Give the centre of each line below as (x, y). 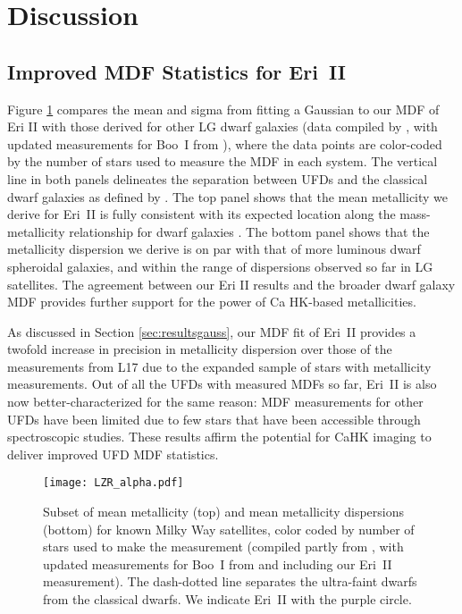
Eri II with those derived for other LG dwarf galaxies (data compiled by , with (223, 126)
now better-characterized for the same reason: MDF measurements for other (215, 402)
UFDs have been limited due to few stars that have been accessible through (214, 419)
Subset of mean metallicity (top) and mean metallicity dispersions (224, 512)
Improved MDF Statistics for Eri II (176, 71)
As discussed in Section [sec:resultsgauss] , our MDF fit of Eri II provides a (212, 331)
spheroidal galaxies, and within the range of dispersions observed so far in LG (220, 266)
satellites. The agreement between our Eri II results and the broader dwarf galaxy (231, 284)
